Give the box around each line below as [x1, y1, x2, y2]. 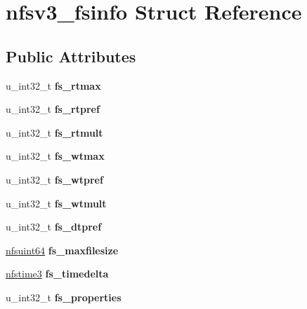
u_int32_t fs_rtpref [6, 102, 100, 116]
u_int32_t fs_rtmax [6, 78, 101, 92]
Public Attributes [6, 45, 136, 67]
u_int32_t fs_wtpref [6, 172, 103, 186]
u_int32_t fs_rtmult [6, 125, 103, 139]
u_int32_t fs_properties [6, 289, 122, 304]
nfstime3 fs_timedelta [6, 266, 109, 281]
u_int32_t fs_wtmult [6, 195, 107, 210]
